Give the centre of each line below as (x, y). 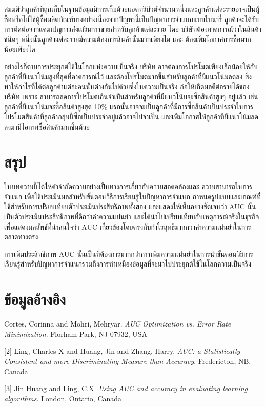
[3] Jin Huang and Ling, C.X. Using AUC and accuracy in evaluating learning (126, 388)
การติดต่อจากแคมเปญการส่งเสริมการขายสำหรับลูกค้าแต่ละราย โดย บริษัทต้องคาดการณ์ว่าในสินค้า (133, 29)
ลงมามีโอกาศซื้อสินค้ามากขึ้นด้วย (47, 126)
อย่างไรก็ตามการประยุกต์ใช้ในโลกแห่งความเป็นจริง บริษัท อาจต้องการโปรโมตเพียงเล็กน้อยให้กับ (131, 66)
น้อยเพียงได (20, 49)
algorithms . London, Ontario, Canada (63, 398)
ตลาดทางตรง (21, 237)
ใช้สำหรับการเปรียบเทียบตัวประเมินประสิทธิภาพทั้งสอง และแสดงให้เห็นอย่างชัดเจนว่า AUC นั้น (130, 206)
